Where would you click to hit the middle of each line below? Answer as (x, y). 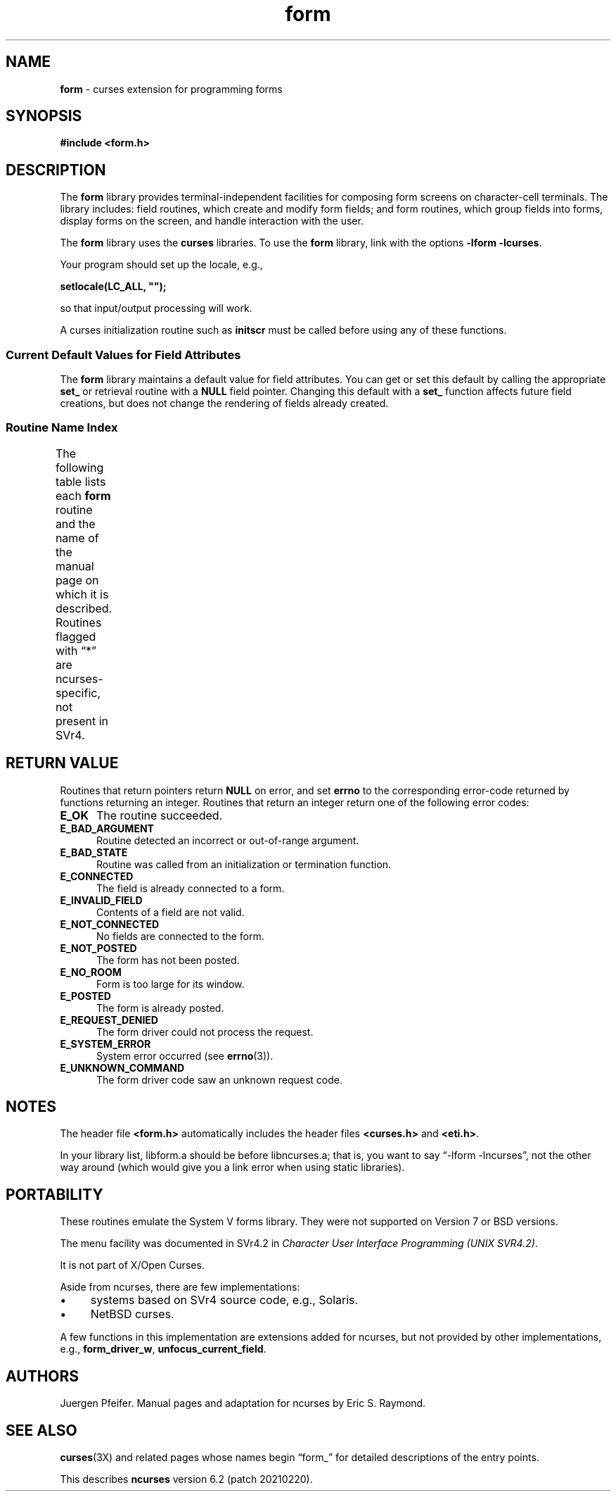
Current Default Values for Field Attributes (123, 355)
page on (77, 580)
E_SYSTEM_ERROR (105, 1044)
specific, (78, 693)
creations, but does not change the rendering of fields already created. (224, 403)
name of (77, 538)
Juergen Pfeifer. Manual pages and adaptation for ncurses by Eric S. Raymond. (243, 1403)
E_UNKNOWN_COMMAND (122, 1067)
